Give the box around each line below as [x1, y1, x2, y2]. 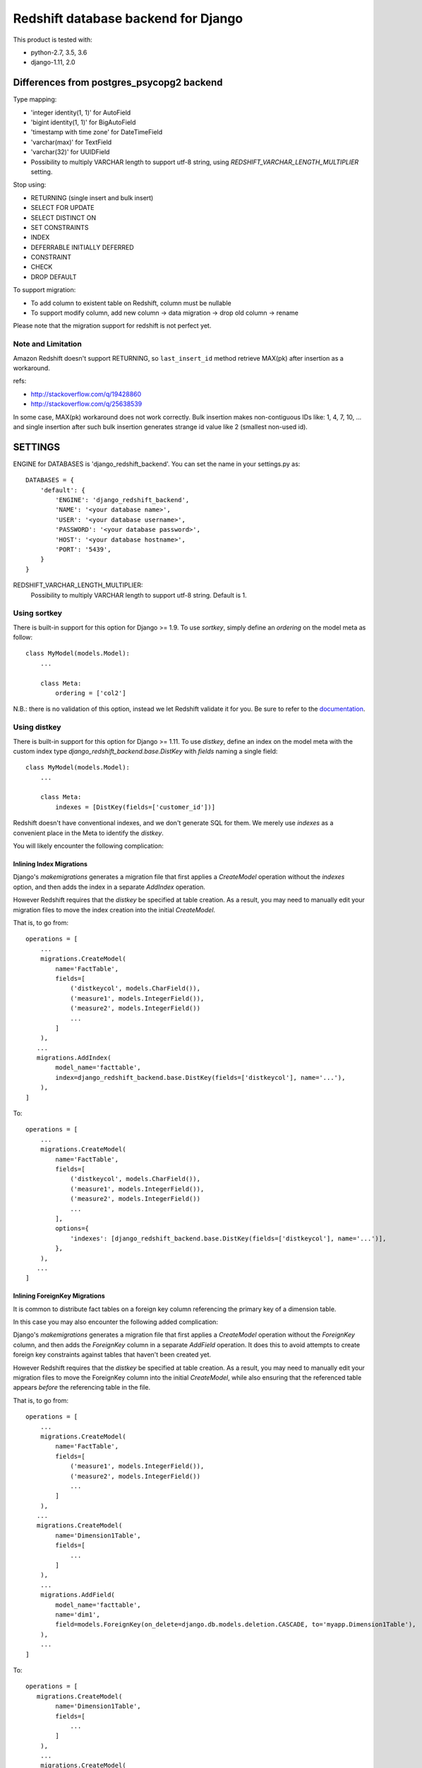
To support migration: [13, 286, 76, 294]
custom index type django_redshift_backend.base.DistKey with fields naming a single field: [13, 747, 278, 755]
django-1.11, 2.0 [30, 58, 76, 66]
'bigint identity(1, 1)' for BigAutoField [30, 118, 136, 127]
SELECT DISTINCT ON [30, 213, 97, 222]
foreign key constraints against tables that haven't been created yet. [13, 1351, 212, 1359]
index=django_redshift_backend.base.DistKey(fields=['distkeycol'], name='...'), [55, 1074, 346, 1081]
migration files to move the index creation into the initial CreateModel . [13, 905, 215, 914]
